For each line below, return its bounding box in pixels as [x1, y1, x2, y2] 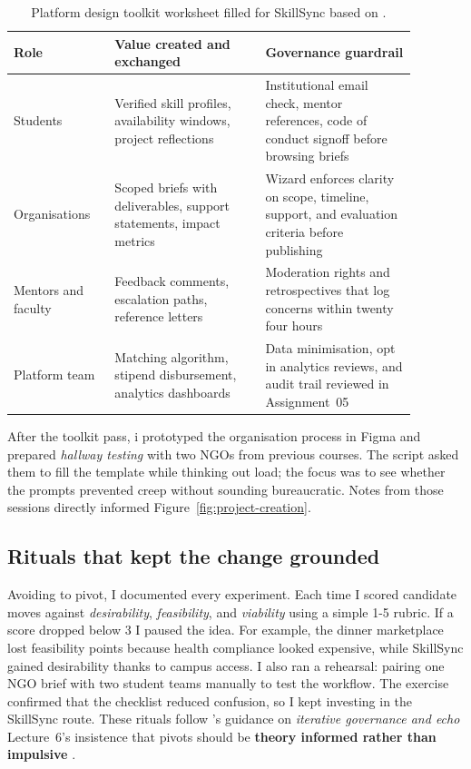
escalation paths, [114, 289, 208, 308]
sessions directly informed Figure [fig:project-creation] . [7, 498, 311, 517]
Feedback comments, [114, 271, 230, 291]
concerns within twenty [265, 298, 394, 317]
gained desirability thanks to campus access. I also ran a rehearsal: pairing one [7, 656, 445, 675]
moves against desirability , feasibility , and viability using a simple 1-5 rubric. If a [7, 602, 454, 621]
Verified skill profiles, [114, 93, 231, 112]
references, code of [265, 111, 368, 130]
